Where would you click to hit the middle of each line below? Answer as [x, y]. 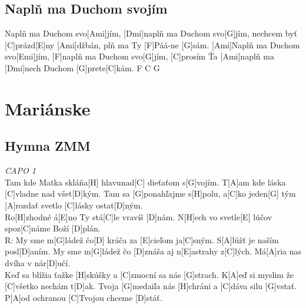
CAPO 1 [20, 170]
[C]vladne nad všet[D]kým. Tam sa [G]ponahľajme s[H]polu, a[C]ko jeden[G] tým [150, 193]
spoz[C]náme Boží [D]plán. [53, 228]
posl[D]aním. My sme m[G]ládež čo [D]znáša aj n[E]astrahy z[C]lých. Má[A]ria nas [153, 251]
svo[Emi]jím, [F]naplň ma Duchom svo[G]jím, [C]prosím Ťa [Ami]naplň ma [139, 56]
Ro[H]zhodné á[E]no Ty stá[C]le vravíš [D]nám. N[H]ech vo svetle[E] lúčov [139, 216]
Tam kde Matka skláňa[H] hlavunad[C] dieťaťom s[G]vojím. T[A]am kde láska [145, 182]
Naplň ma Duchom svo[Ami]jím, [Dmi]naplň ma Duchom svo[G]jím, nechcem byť [151, 33]
